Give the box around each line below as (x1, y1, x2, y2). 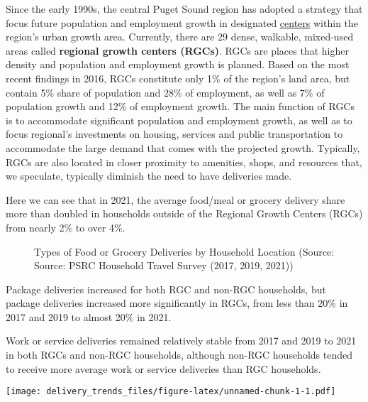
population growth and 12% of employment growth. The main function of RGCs (6, 99, 355, 114)
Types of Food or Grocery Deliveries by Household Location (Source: (34, 244, 335, 259)
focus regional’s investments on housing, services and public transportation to (6, 126, 343, 141)
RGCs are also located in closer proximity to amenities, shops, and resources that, (6, 154, 362, 169)
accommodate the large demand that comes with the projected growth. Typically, (6, 140, 360, 155)
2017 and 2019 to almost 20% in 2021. (6, 309, 172, 324)
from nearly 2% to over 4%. (6, 219, 126, 234)
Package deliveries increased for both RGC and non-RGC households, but (6, 281, 326, 296)
